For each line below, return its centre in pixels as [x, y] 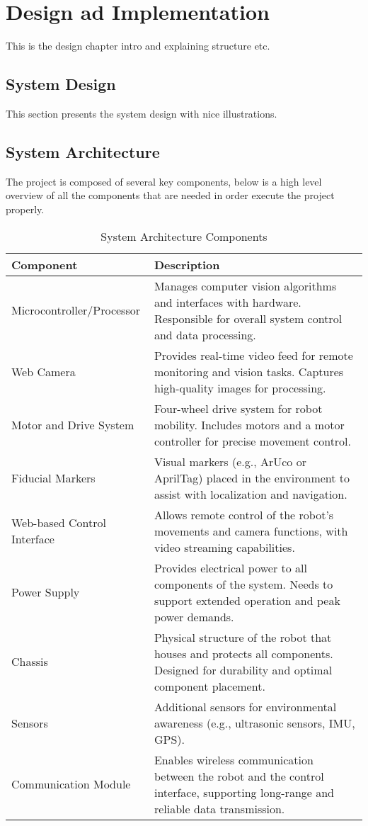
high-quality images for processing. [240, 387]
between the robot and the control [239, 776]
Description [187, 264]
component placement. [209, 686]
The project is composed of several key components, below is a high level [164, 181]
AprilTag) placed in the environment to [252, 477]
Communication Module [71, 784]
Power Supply [46, 592]
